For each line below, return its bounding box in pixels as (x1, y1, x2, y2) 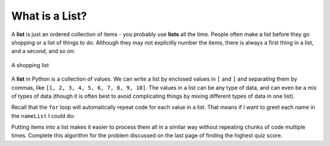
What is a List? (11, 9, 87, 23)
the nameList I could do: (11, 112, 75, 119)
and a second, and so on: (11, 48, 76, 55)
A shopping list (11, 61, 49, 68)
